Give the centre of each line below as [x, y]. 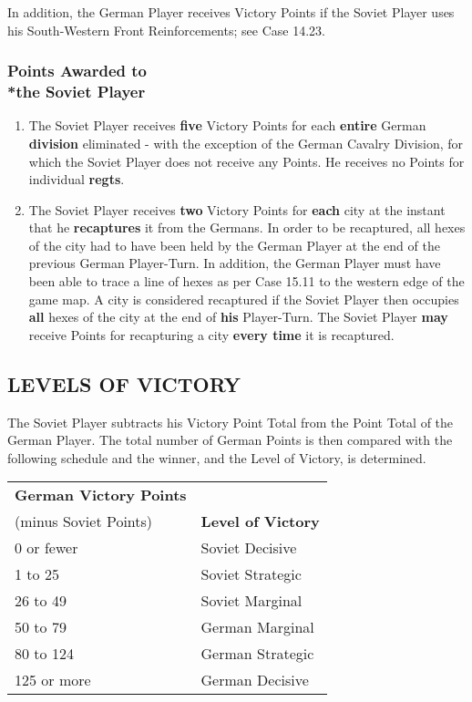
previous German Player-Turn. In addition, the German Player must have [235, 263]
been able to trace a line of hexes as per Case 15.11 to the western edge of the [246, 281]
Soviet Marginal [251, 601]
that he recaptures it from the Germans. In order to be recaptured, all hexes [247, 227]
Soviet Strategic [251, 574]
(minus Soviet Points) [84, 521]
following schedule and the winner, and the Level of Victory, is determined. [217, 457]
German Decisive [255, 680]
